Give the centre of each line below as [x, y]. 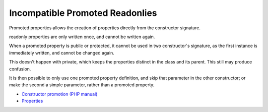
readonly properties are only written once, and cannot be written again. [82, 37]
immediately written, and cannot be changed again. [62, 53]
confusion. [20, 69]
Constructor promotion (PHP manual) [60, 94]
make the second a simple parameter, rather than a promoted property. [82, 85]
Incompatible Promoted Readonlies [83, 13]
